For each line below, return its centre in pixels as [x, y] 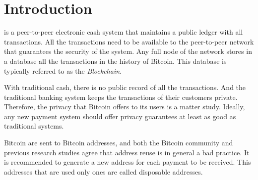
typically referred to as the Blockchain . [63, 70]
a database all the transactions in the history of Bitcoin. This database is [115, 61]
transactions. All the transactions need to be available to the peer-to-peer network [129, 41]
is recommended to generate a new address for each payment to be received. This [128, 162]
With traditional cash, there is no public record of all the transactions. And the [125, 87]
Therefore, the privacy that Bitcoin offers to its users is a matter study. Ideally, [125, 107]
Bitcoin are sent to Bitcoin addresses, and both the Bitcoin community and [119, 143]
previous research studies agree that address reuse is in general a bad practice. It [127, 152]
